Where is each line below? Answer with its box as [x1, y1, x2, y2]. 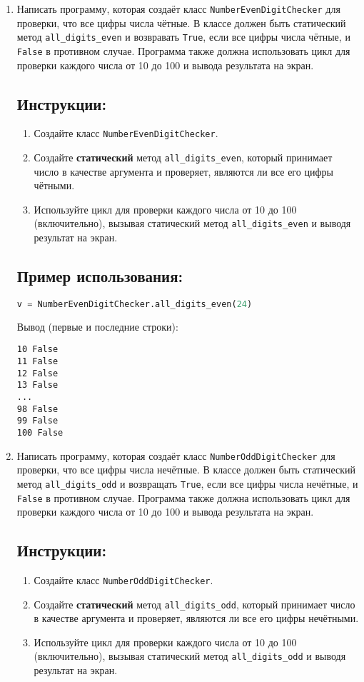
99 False [16, 416, 59, 426]
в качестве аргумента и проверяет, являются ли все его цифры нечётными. [34, 611, 359, 626]
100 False [16, 427, 64, 438]
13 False [16, 380, 59, 391]
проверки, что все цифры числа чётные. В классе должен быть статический [16, 15, 346, 30]
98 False [16, 403, 59, 414]
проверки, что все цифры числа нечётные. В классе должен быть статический [16, 462, 355, 477]
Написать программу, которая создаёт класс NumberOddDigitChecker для [16, 448, 335, 463]
